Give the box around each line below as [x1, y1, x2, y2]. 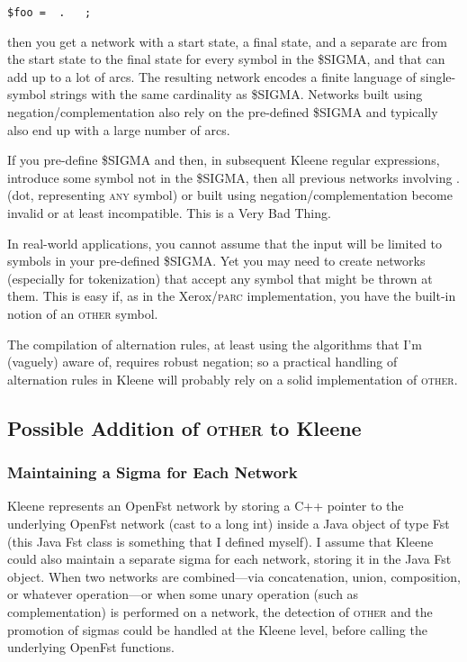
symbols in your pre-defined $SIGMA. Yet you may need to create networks [7, 251, 426, 270]
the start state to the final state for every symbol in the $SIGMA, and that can [7, 50, 445, 68]
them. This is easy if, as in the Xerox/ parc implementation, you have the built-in [7, 286, 456, 305]
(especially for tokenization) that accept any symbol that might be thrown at [7, 268, 433, 287]
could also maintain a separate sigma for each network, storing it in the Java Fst [7, 549, 452, 568]
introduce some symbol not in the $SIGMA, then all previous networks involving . [7, 168, 460, 186]
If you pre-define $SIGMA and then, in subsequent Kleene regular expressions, [7, 150, 440, 169]
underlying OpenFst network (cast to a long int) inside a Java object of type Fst [7, 513, 450, 532]
